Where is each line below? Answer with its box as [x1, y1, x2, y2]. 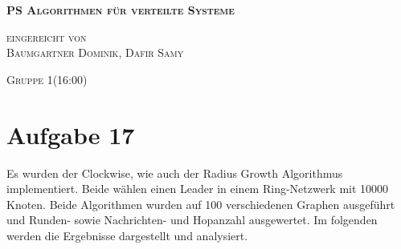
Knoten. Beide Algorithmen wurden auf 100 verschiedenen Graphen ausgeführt [6, 195, 395, 212]
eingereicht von [6, 28, 87, 45]
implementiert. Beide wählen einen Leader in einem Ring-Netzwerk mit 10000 [6, 180, 389, 197]
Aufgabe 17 [6, 118, 135, 151]
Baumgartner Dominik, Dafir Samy [6, 44, 184, 61]
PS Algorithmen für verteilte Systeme [6, 2, 235, 18]
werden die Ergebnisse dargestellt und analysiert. [6, 227, 248, 243]
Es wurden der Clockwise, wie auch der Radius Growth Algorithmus [6, 164, 343, 181]
